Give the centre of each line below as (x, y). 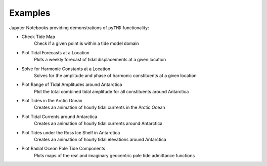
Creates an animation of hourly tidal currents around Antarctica (98, 124)
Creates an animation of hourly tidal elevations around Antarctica (100, 140)
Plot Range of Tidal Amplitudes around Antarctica (72, 84)
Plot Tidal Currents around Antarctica (59, 117)
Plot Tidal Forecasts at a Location (56, 52)
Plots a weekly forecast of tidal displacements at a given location (100, 60)
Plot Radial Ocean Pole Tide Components (64, 149)
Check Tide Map (38, 37)
